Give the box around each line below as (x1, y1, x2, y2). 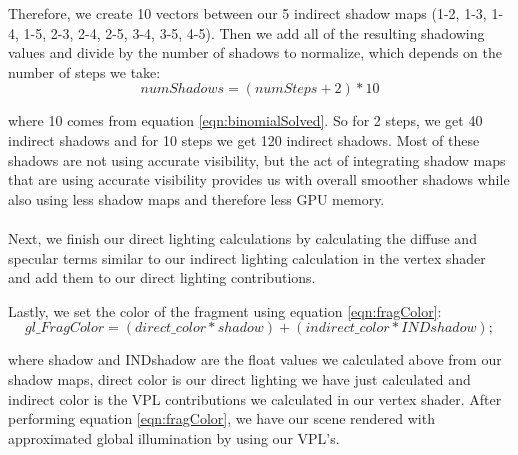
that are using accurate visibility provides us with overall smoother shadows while (8, 169, 510, 190)
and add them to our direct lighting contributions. (8, 267, 316, 288)
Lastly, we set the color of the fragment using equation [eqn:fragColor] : (8, 300, 442, 321)
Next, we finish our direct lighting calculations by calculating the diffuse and (8, 227, 477, 248)
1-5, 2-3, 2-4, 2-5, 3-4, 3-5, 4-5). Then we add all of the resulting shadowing (23, 22, 485, 43)
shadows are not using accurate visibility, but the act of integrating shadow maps (8, 149, 506, 170)
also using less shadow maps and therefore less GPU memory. (8, 188, 385, 209)
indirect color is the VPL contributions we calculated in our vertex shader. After (8, 388, 502, 409)
